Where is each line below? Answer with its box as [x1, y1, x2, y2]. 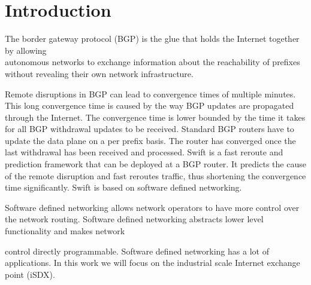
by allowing [5, 44, 47, 56]
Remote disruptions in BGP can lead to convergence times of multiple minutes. [5, 87, 296, 100]
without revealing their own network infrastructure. [5, 67, 194, 79]
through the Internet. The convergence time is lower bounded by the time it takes [5, 111, 306, 123]
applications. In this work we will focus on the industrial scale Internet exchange [5, 256, 300, 269]
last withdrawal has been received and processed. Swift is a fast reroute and [5, 146, 283, 158]
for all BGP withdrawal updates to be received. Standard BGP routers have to [5, 122, 294, 135]
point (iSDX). [5, 268, 55, 280]
